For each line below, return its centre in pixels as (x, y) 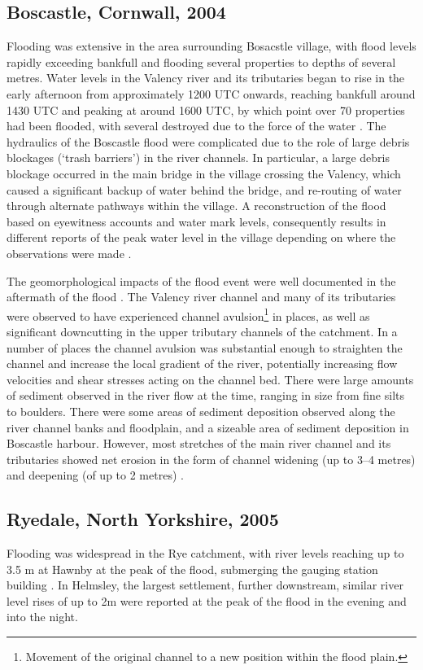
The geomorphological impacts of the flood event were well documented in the (201, 280)
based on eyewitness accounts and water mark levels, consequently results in (196, 221)
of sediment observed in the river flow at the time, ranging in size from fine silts (205, 395)
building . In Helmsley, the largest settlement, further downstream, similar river (205, 585)
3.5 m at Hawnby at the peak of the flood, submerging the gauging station (192, 569)
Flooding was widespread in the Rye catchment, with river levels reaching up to (205, 553)
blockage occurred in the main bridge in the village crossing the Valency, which (204, 173)
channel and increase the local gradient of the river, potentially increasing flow (202, 363)
